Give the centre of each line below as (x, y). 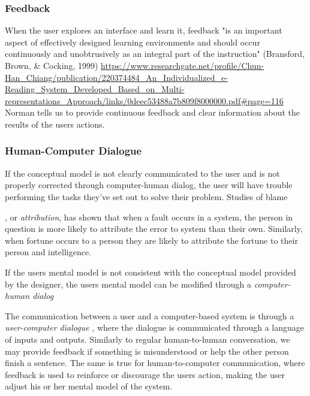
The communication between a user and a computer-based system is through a (150, 315)
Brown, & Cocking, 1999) (52, 65)
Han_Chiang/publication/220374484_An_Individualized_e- (116, 77)
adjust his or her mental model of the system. (89, 386)
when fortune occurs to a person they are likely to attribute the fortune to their (151, 240)
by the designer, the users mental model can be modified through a (128, 284)
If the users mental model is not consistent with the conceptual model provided (151, 272)
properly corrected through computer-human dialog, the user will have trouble (149, 185)
